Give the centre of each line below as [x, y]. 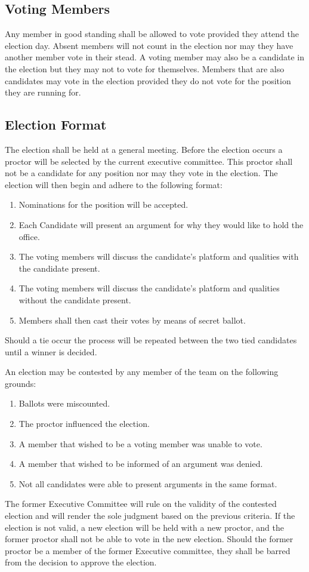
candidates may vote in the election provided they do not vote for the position [148, 80]
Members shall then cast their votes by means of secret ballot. [132, 320]
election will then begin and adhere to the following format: [114, 184]
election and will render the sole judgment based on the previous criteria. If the [150, 516]
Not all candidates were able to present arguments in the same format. [148, 483]
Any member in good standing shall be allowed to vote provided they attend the [152, 34]
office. [29, 236]
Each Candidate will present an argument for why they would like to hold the [161, 224]
